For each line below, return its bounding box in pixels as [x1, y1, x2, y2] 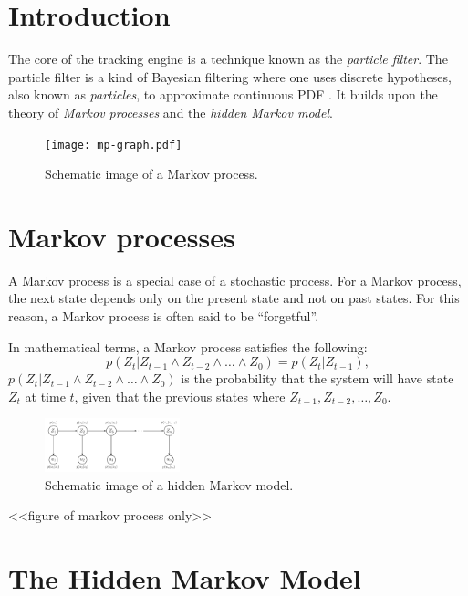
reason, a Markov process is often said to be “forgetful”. [8, 307, 319, 326]
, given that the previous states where [74, 386, 286, 405]
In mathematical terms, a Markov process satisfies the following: [8, 337, 368, 356]
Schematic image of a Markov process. [45, 164, 258, 183]
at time [25, 386, 66, 405]
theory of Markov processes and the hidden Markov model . [8, 102, 333, 121]
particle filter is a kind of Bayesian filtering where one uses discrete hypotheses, [8, 67, 452, 86]
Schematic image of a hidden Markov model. [45, 475, 294, 494]
